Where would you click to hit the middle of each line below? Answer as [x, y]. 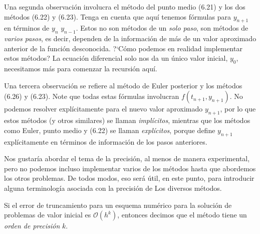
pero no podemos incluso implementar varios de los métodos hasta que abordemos [130, 168]
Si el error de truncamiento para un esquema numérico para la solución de [118, 205]
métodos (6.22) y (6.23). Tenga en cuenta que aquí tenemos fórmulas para [117, 16]
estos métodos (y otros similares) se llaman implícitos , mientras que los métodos [127, 120]
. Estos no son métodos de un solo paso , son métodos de [162, 28]
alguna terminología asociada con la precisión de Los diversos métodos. [113, 188]
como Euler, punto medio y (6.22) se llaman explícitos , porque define [110, 130]
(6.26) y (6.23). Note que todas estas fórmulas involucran [92, 96]
